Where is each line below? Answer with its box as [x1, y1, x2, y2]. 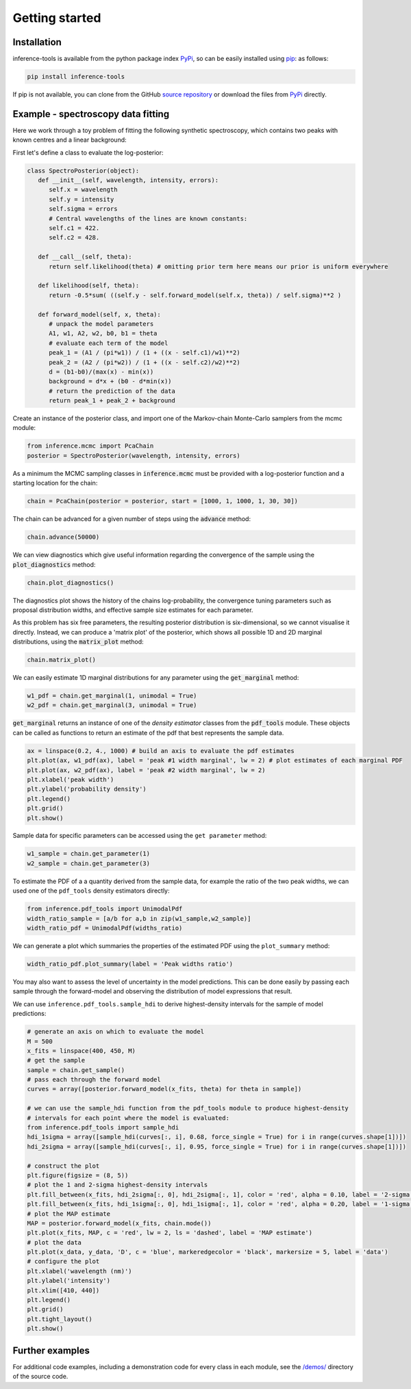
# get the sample [27, 1056, 86, 1065]
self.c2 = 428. [49, 233, 100, 242]
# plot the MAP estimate [27, 1210, 111, 1218]
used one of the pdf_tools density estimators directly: [12, 887, 171, 895]
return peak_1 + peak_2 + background [49, 397, 176, 405]
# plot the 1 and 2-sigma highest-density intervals [27, 1181, 208, 1189]
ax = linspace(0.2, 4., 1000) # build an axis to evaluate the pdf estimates [27, 747, 295, 754]
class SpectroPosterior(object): [27, 166, 140, 175]
